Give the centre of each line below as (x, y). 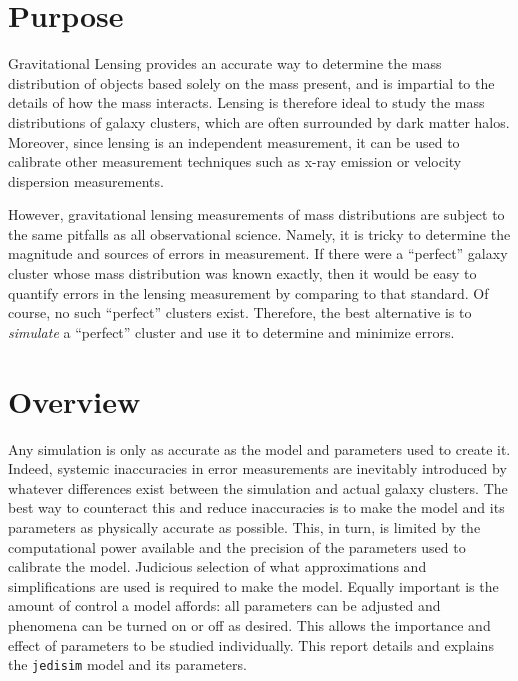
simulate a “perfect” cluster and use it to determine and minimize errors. (231, 331)
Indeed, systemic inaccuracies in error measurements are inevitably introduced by (257, 468)
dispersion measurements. (86, 180)
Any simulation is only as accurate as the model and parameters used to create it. (259, 448)
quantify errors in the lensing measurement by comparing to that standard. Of (248, 292)
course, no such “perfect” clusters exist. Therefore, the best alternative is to (240, 312)
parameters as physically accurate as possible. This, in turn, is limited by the (244, 526)
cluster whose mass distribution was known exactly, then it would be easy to (242, 273)
